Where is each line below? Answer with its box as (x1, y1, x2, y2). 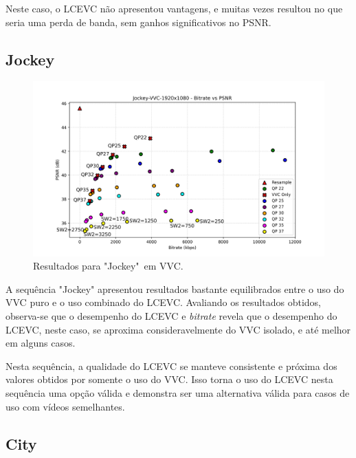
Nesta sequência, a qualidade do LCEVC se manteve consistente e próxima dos (5, 358, 337, 373)
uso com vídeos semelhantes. (5, 399, 125, 413)
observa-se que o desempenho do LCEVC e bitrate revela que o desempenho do (5, 309, 337, 323)
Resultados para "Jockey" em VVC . (33, 259, 183, 273)
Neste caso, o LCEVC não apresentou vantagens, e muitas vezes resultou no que (5, 1, 343, 15)
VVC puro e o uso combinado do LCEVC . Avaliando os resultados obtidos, (5, 295, 321, 309)
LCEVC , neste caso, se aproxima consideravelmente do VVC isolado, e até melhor (5, 322, 351, 336)
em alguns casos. (5, 336, 76, 350)
